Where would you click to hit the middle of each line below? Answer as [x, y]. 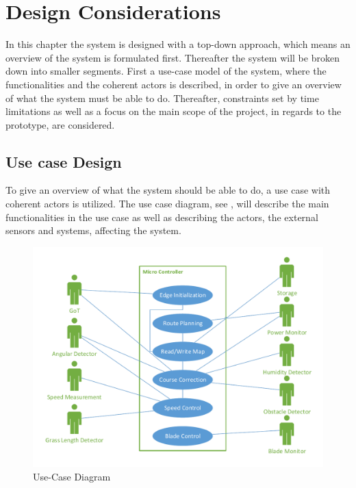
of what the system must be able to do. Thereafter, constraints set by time [162, 98]
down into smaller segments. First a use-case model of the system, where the [166, 71]
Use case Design [64, 161]
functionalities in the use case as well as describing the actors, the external [162, 217]
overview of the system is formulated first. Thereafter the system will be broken [173, 57]
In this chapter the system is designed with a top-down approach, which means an [178, 44]
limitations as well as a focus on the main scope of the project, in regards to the [174, 111]
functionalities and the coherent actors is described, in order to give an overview [174, 84]
